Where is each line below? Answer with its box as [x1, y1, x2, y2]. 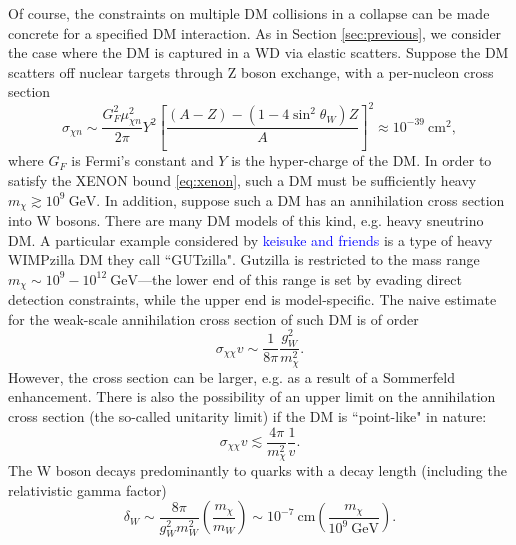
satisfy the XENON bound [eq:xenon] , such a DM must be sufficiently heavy [8, 169, 477, 190]
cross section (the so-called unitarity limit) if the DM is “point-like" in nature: [8, 405, 487, 426]
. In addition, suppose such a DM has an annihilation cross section [96, 189, 505, 210]
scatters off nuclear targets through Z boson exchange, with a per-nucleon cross [8, 61, 494, 82]
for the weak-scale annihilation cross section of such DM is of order [8, 308, 419, 329]
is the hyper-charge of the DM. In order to [231, 150, 492, 171]
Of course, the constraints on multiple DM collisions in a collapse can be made [8, 3, 490, 23]
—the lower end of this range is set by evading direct [138, 268, 462, 289]
